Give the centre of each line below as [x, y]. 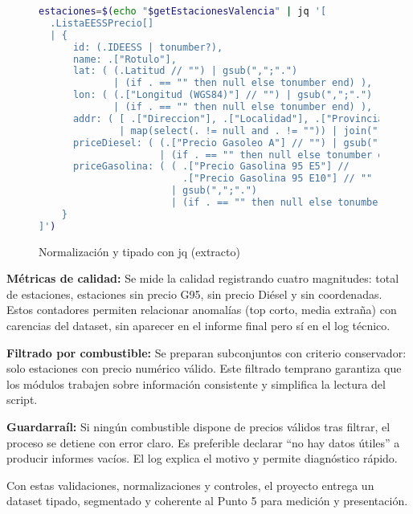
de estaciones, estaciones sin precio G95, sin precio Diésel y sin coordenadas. [194, 294]
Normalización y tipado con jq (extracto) [139, 251]
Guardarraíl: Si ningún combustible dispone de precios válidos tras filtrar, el [198, 426]
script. [22, 400]
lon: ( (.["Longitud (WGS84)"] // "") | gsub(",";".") [223, 95]
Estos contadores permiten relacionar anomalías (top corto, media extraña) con [202, 310]
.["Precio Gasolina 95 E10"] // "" [277, 179]
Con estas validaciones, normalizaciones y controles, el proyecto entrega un [190, 485]
